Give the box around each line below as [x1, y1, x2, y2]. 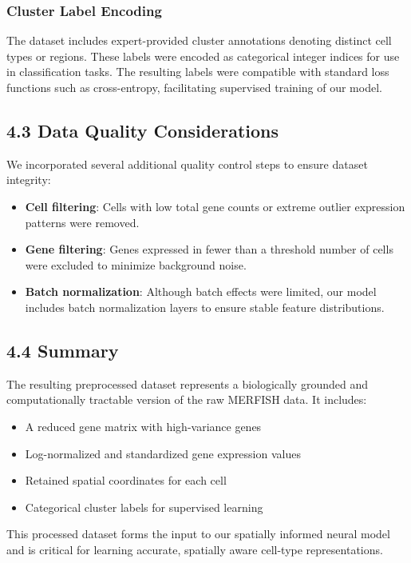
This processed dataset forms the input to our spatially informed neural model [6, 525, 390, 542]
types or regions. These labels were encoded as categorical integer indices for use [6, 47, 400, 64]
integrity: [6, 171, 51, 188]
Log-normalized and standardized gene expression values [25, 445, 301, 461]
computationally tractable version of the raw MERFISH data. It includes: [6, 391, 367, 408]
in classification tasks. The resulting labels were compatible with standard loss [6, 63, 389, 80]
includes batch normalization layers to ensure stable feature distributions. [25, 298, 385, 315]
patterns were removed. [25, 214, 140, 230]
